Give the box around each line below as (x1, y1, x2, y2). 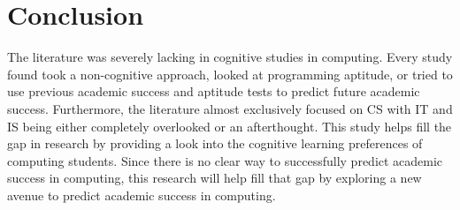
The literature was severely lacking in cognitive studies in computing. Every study (7, 48, 453, 66)
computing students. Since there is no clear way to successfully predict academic (7, 151, 443, 169)
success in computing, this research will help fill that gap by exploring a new (7, 169, 422, 187)
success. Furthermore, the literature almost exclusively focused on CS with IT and (7, 99, 453, 117)
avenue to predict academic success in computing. (7, 185, 276, 204)
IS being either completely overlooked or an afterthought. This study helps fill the (7, 116, 452, 135)
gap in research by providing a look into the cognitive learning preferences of (7, 134, 423, 153)
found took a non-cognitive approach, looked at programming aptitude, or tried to (7, 64, 453, 83)
